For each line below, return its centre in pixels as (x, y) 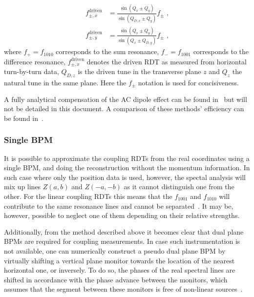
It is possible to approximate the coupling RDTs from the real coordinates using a (127, 158)
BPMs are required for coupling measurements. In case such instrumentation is (122, 241)
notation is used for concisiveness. (188, 83)
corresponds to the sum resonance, (107, 51)
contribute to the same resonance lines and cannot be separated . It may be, (119, 206)
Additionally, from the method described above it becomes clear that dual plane (124, 231)
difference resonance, (35, 61)
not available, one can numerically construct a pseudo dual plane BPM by (115, 250)
